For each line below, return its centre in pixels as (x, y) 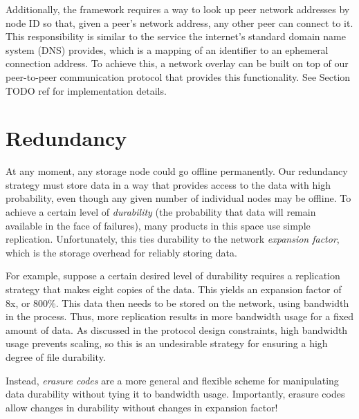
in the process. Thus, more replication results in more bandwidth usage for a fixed (180, 316)
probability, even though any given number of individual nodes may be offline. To (178, 198)
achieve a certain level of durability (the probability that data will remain (161, 212)
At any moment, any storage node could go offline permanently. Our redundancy (177, 171)
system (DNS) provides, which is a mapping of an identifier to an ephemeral (167, 49)
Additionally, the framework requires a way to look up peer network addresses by (178, 9)
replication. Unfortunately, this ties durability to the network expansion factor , (173, 239)
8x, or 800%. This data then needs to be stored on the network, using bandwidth (177, 302)
